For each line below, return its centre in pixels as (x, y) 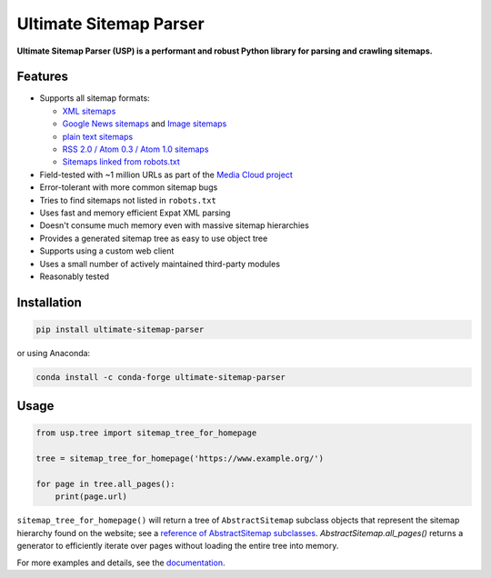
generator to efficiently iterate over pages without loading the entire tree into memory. (178, 546)
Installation (49, 302)
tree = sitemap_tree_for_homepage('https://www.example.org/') (180, 458)
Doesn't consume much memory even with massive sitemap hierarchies (174, 225)
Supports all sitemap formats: (95, 98)
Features (42, 77)
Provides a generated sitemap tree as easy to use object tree (154, 238)
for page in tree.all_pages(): (106, 484)
